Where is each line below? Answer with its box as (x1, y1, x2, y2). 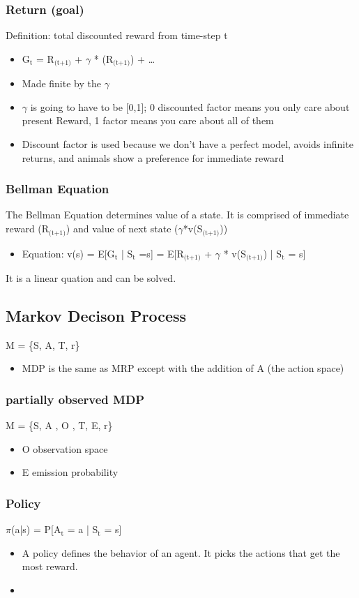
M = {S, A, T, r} (6, 337, 80, 352)
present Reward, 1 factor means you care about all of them (22, 113, 274, 128)
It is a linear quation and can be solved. (6, 270, 176, 285)
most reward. (22, 559, 78, 574)
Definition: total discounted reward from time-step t (6, 28, 228, 43)
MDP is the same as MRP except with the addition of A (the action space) (22, 361, 344, 375)
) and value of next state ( (66, 221, 178, 236)
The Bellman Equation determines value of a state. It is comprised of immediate (6, 207, 349, 222)
